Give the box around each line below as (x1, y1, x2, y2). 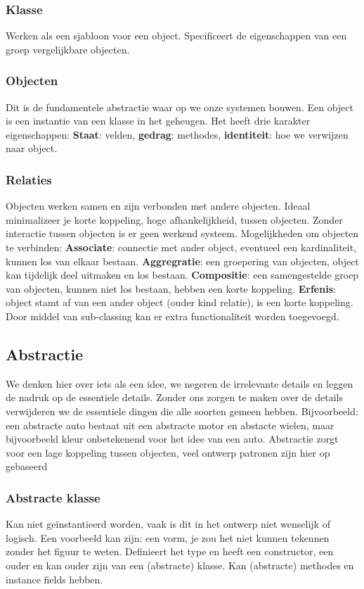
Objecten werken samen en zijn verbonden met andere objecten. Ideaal (6, 198, 311, 213)
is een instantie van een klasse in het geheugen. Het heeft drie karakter (6, 113, 311, 128)
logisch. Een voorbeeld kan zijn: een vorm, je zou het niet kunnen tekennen (6, 530, 330, 545)
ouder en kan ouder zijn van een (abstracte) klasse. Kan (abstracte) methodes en (6, 557, 354, 572)
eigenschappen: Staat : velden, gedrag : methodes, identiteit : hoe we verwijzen (6, 127, 349, 141)
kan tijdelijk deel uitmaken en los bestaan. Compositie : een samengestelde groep (6, 267, 359, 282)
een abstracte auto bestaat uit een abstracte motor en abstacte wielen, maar (6, 417, 334, 432)
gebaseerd (6, 459, 48, 474)
